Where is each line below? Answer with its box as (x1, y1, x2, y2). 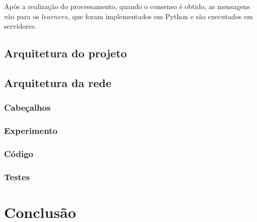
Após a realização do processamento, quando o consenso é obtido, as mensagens (4, 1, 250, 11)
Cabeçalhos (4, 101, 51, 114)
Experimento (4, 124, 57, 137)
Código (4, 147, 34, 160)
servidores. (4, 21, 37, 31)
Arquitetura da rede (4, 75, 111, 90)
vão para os (4, 11, 39, 21)
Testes (4, 170, 30, 183)
